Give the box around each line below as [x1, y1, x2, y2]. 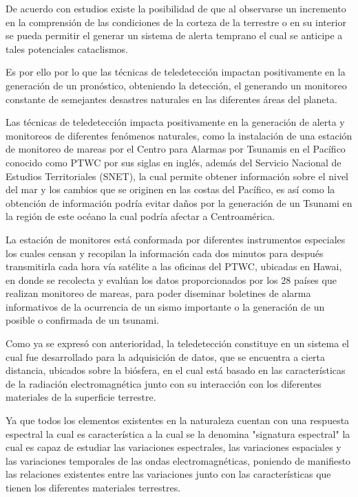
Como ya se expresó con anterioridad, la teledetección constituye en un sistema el [6, 336, 349, 351]
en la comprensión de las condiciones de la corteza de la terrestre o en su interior [6, 14, 346, 29]
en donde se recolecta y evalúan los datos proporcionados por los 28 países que [6, 272, 337, 287]
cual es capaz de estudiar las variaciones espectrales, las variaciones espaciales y [6, 440, 341, 454]
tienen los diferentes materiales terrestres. [6, 481, 181, 494]
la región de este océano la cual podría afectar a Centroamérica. [6, 209, 275, 223]
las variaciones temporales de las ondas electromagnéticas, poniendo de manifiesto [6, 453, 351, 467]
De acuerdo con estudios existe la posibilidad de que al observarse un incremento [6, 1, 346, 15]
